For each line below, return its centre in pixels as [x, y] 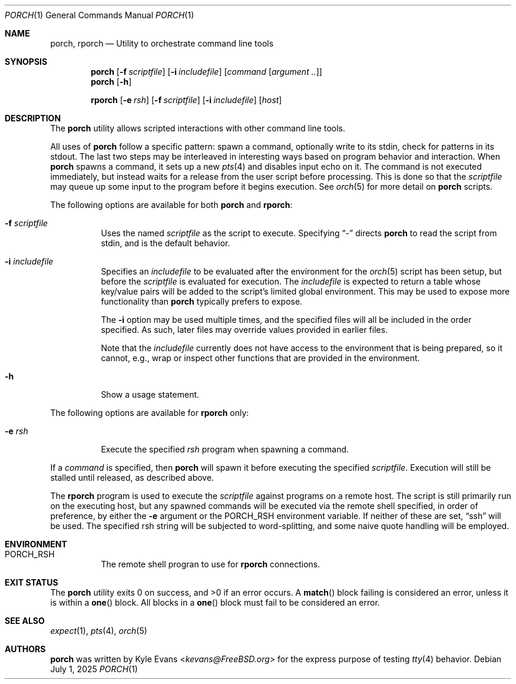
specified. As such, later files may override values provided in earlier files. [244, 330]
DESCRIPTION [33, 118]
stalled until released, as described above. [132, 478]
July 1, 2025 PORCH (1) [94, 669]
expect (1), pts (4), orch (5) [99, 631]
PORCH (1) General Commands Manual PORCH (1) [100, 15]
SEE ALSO [25, 621]
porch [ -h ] [111, 82]
